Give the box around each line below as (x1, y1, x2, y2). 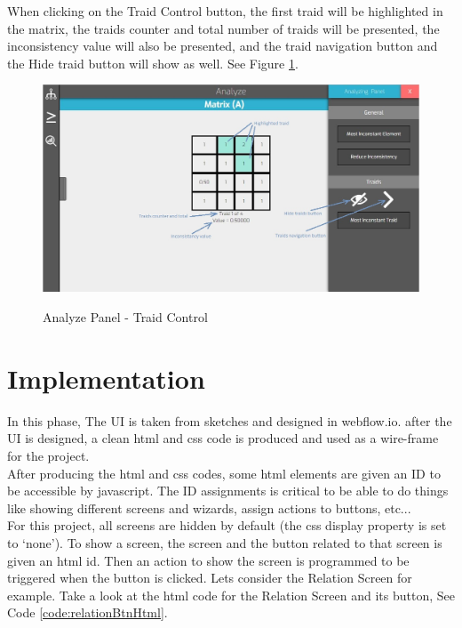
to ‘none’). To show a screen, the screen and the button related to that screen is (7, 533, 442, 552)
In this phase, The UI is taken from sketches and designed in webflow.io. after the (7, 411, 452, 430)
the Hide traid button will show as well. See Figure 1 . (7, 53, 299, 72)
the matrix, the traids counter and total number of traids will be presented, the (7, 19, 440, 37)
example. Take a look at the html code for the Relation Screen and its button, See (7, 585, 455, 604)
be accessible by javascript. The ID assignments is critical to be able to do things (7, 481, 449, 500)
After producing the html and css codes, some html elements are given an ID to (7, 463, 441, 482)
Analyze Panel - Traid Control (43, 308, 208, 326)
